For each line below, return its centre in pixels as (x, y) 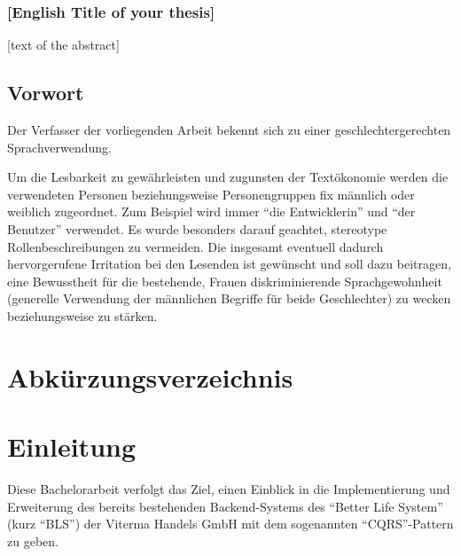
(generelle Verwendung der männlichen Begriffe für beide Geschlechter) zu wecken (229, 298)
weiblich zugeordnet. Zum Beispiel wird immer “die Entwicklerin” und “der (211, 211)
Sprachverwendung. (59, 147)
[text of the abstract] (63, 45)
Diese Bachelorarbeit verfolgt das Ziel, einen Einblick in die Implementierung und (229, 489)
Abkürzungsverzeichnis (150, 376)
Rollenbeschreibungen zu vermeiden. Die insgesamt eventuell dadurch (195, 246)
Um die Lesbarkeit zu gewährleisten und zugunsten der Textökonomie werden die (228, 177)
